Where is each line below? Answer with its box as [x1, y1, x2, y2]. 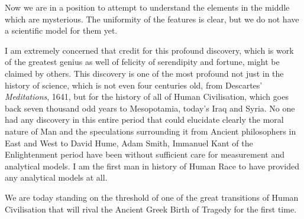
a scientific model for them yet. [5, 24, 118, 37]
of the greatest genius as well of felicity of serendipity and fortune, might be [5, 55, 280, 68]
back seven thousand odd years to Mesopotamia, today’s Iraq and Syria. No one [5, 102, 295, 114]
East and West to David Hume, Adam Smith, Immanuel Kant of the [5, 136, 253, 149]
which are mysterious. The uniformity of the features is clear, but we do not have [5, 12, 299, 25]
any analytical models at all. [5, 171, 108, 184]
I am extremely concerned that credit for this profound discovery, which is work [5, 44, 294, 56]
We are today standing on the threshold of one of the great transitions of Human [5, 191, 299, 203]
